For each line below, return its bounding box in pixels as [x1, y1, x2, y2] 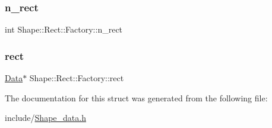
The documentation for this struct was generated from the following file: [5, 91, 268, 104]
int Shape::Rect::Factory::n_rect [5, 23, 123, 36]
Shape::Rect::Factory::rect [29, 72, 124, 84]
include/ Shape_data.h [5, 111, 86, 124]
